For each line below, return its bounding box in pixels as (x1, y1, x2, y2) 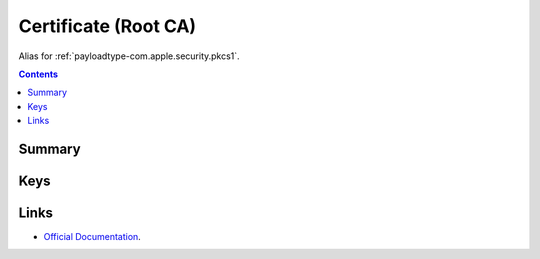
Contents (18, 68, 59, 80)
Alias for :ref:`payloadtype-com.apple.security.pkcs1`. (18, 50, 240, 62)
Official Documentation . (43, 231, 142, 243)
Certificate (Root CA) (18, 15, 197, 37)
